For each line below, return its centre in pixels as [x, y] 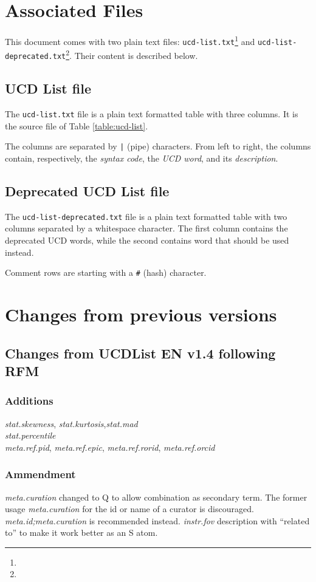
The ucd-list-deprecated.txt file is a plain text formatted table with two [146, 216]
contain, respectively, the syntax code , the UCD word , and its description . [142, 158]
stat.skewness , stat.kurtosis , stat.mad [71, 423]
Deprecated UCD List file [87, 190]
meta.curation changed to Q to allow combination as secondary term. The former [156, 497]
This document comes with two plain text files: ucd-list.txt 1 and [130, 40]
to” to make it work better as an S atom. [81, 532]
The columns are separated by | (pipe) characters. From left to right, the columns [158, 146]
